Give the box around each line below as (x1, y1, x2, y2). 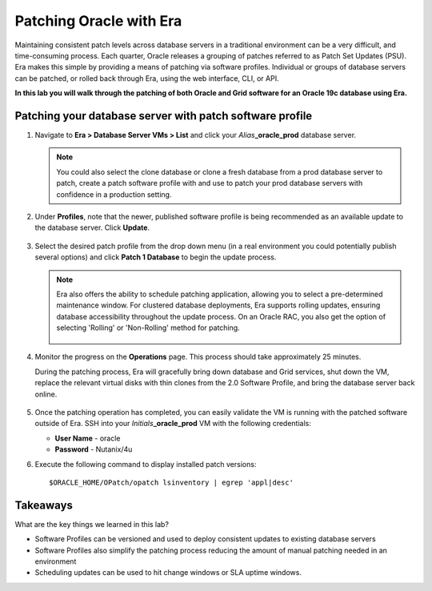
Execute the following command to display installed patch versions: (34, 459, 257, 468)
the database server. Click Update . (34, 223, 150, 232)
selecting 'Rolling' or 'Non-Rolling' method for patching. (56, 323, 240, 332)
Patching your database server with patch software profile (14, 109, 313, 123)
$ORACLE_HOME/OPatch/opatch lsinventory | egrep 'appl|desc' (49, 478, 294, 487)
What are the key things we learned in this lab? (14, 519, 170, 529)
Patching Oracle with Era (14, 12, 182, 30)
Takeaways (14, 498, 74, 512)
